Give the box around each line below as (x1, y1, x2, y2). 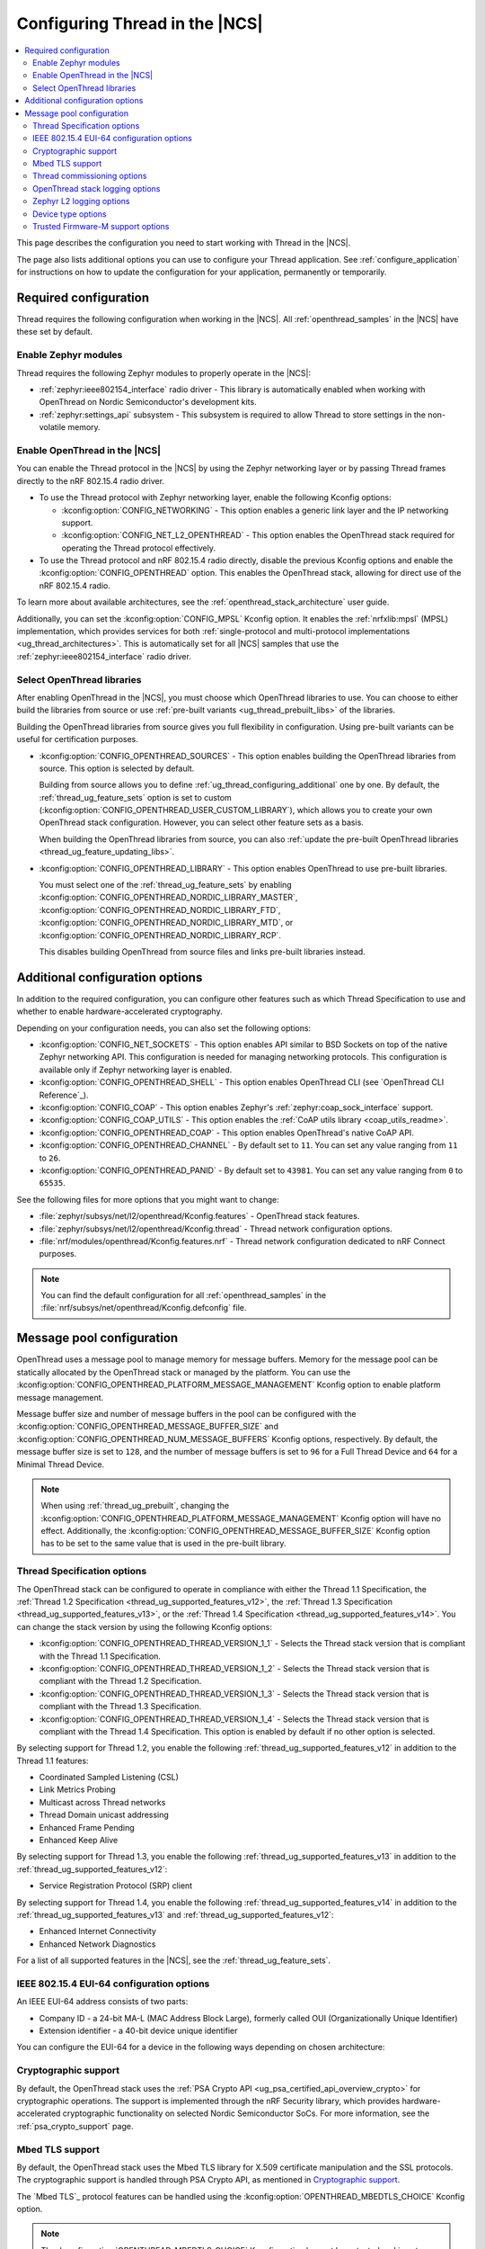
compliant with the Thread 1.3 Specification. (39, 1701, 202, 1712)
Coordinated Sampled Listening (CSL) (39, 1772, 180, 1783)
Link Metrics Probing (39, 1784, 116, 1795)
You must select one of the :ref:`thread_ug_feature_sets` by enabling (39, 880, 292, 891)
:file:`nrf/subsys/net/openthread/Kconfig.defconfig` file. (40, 1303, 247, 1313)
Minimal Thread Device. (16, 1458, 105, 1470)
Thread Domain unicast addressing (39, 1809, 170, 1821)
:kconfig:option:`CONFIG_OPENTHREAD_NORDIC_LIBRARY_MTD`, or (39, 918, 294, 928)
